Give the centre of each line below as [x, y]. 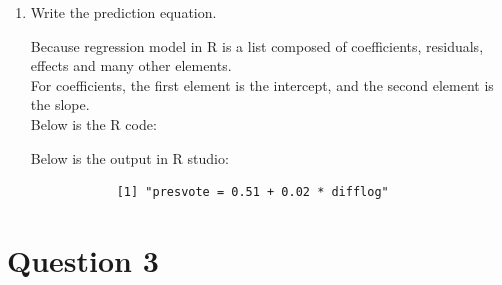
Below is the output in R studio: [129, 157]
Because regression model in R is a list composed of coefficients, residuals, [257, 45]
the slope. [60, 104]
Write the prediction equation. [123, 12]
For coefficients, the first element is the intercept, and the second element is [262, 84]
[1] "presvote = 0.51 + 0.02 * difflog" [252, 192]
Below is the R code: [93, 123]
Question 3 [83, 259]
